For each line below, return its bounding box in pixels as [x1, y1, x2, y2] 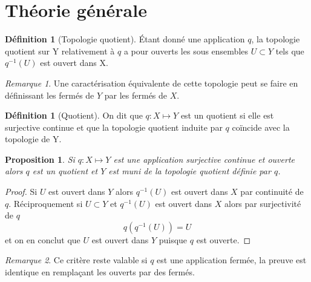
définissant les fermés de [5, 88, 94, 101]
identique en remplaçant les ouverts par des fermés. [5, 266, 195, 278]
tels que [275, 44, 304, 57]
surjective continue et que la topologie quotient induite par [5, 120, 223, 133]
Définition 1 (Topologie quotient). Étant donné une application [5, 33, 245, 45]
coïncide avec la [232, 120, 290, 133]
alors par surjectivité [224, 197, 301, 209]
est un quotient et [32, 165, 98, 177]
